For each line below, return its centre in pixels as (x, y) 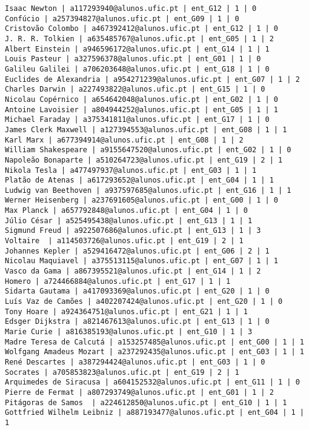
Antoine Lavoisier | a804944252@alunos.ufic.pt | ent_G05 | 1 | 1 (142, 109)
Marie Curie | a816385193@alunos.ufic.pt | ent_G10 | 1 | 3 (129, 332)
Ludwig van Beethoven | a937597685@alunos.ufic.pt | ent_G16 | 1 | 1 (148, 190)
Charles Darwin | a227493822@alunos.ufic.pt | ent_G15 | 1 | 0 (135, 89)
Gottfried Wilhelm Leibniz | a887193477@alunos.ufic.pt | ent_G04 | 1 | (154, 413)
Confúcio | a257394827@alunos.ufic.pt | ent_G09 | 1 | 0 (122, 18)
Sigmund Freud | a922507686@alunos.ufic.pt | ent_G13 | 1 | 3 (133, 231)
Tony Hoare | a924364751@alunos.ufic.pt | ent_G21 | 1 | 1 (126, 311)
